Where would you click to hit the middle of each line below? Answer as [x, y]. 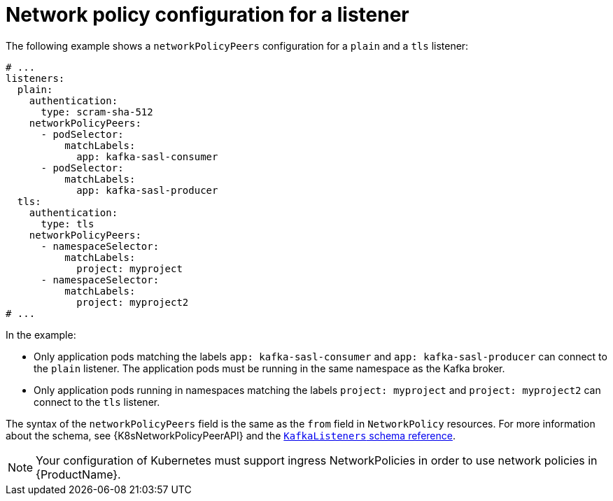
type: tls [68, 224]
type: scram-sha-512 [97, 112]
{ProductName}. [78, 474]
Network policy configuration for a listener [207, 15]
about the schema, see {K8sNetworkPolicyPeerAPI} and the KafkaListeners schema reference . [231, 435]
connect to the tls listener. [97, 402]
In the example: [41, 334]
